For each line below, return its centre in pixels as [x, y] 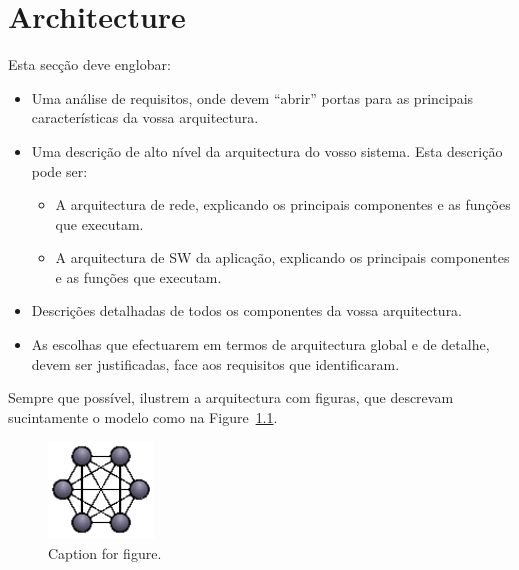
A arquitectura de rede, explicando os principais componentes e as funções [283, 204]
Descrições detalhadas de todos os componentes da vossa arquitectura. [247, 310]
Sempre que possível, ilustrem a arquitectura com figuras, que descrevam [231, 397]
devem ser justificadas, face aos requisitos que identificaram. [215, 363]
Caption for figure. [105, 552]
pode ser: [59, 170]
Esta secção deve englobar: [89, 64]
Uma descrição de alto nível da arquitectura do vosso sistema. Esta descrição [267, 150]
